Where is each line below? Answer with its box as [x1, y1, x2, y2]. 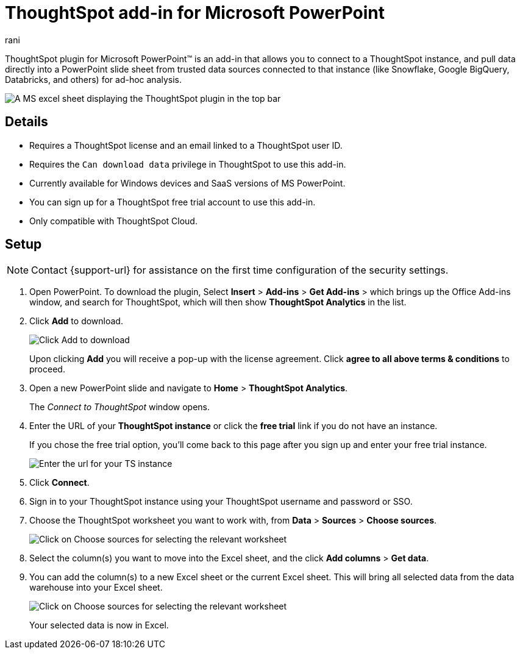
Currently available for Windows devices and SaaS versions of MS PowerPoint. [29, 177, 346, 188]
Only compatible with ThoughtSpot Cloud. [29, 215, 198, 226]
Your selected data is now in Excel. [29, 620, 169, 631]
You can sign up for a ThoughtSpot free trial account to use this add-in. [29, 196, 316, 207]
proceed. [29, 364, 65, 375]
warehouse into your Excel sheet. [29, 582, 163, 593]
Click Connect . [29, 477, 90, 488]
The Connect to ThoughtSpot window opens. [29, 402, 210, 413]
